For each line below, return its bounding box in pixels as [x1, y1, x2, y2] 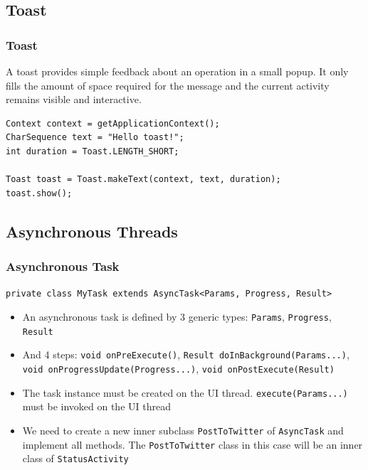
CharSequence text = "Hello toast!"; [6, 132, 184, 143]
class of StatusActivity [22, 451, 129, 466]
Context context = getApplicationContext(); [6, 118, 220, 129]
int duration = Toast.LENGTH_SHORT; [6, 146, 179, 156]
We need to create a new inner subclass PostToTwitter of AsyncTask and [22, 422, 344, 437]
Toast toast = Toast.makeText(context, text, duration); [6, 174, 281, 185]
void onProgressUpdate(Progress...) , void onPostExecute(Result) [22, 360, 335, 375]
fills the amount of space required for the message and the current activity [6, 78, 330, 92]
